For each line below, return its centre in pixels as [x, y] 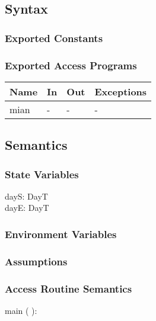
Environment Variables [61, 234]
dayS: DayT [26, 196]
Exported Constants [54, 38]
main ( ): [21, 310]
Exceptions [121, 91]
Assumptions [36, 261]
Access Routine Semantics [69, 288]
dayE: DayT [27, 208]
